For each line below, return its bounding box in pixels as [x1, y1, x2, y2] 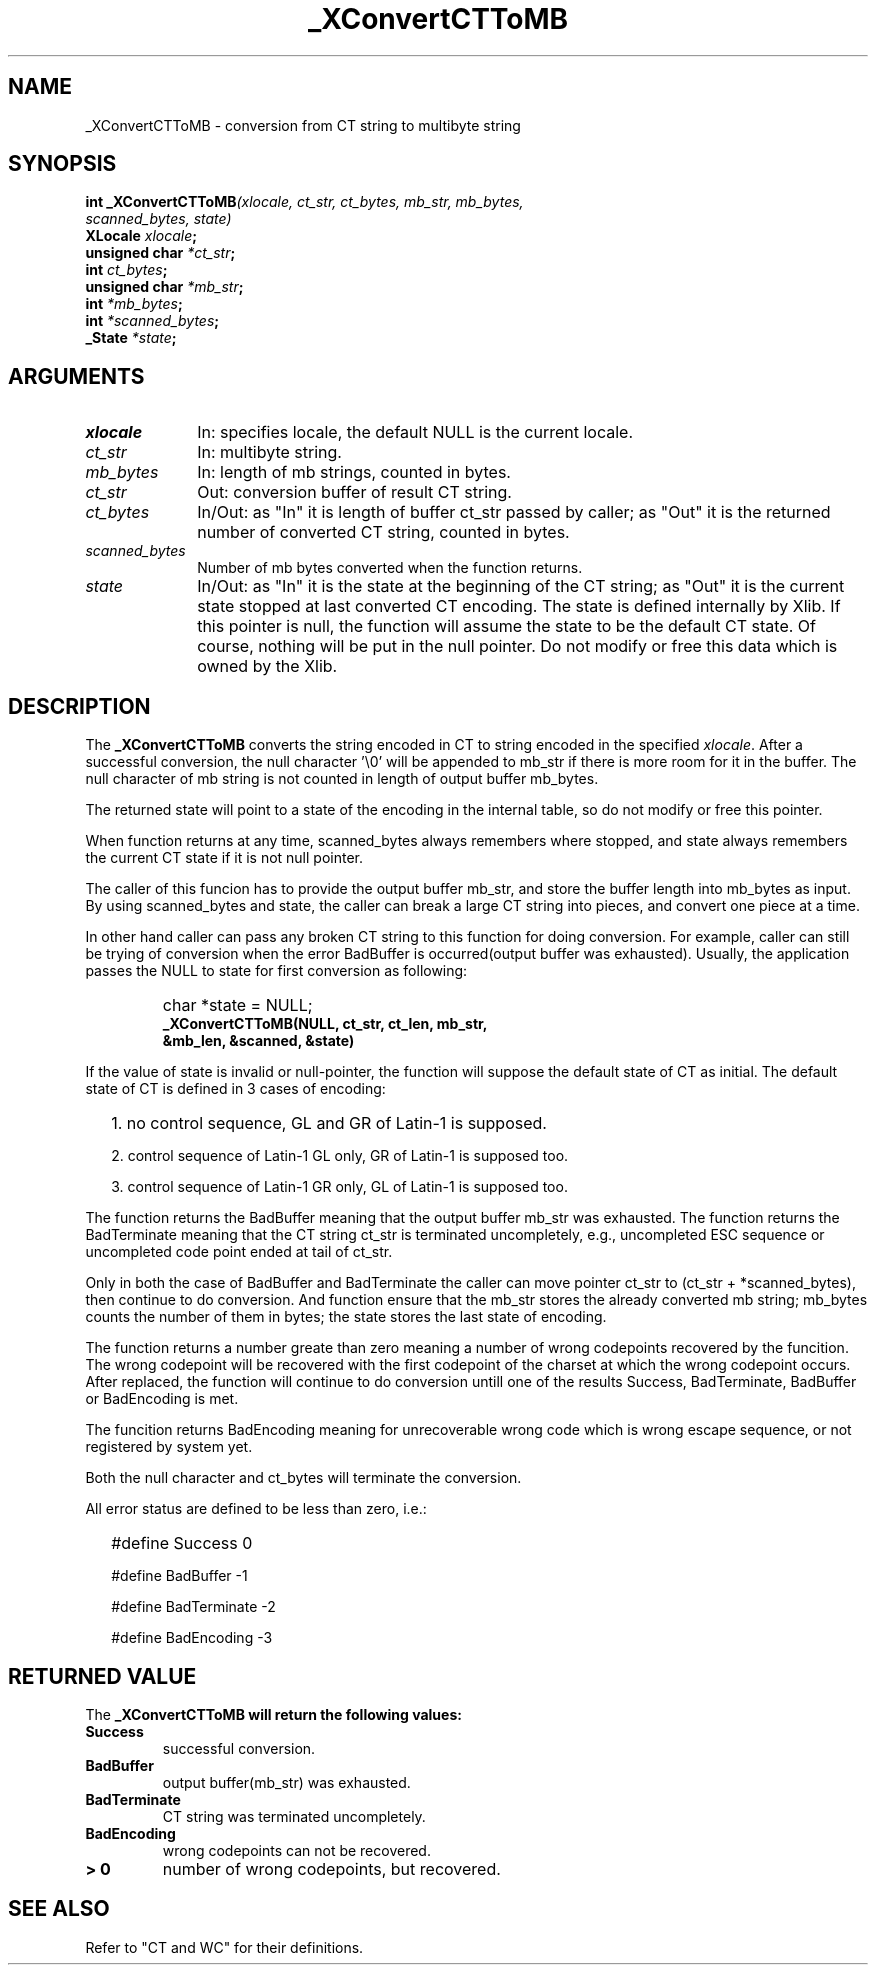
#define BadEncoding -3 [111, 1629, 273, 1647]
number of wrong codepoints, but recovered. [162, 1858, 501, 1879]
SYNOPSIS [8, 151, 117, 177]
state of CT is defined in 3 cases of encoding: [85, 1080, 386, 1098]
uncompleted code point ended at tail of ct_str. [85, 1243, 393, 1261]
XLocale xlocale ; [85, 227, 198, 245]
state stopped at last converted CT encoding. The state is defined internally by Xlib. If [197, 596, 841, 617]
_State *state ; [85, 329, 177, 347]
